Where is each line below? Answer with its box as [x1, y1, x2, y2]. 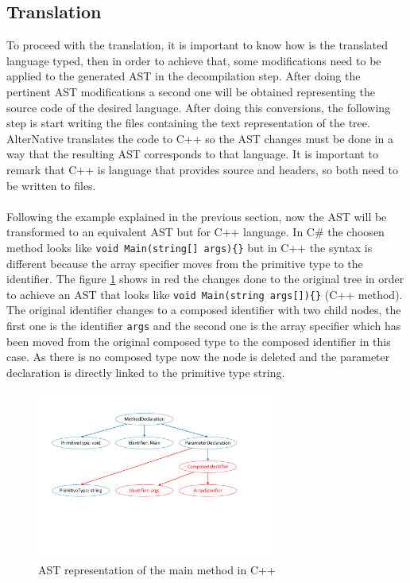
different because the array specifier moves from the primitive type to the [6, 255, 363, 271]
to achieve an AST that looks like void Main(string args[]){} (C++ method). [6, 286, 403, 302]
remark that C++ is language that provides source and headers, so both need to [6, 161, 398, 177]
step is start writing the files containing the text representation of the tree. [6, 115, 370, 131]
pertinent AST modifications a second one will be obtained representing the [6, 83, 375, 99]
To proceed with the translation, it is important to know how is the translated [6, 37, 388, 53]
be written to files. [6, 177, 96, 193]
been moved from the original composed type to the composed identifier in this [6, 332, 391, 349]
